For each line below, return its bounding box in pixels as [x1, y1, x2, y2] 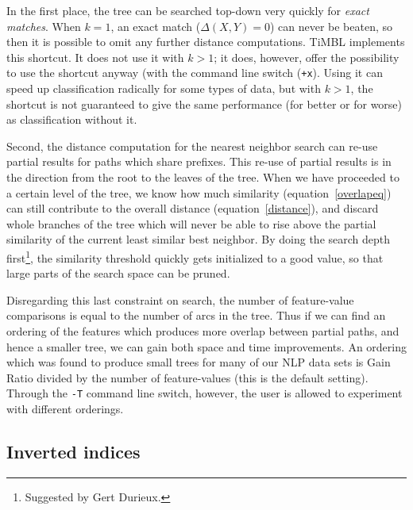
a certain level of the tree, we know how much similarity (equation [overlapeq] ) [6, 184, 392, 201]
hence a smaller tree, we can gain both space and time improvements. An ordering [6, 338, 407, 355]
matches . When [6, 17, 81, 34]
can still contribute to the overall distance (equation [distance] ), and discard [6, 200, 379, 217]
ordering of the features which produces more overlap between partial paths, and [6, 323, 399, 339]
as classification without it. [6, 111, 137, 128]
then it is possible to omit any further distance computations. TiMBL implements [6, 33, 405, 50]
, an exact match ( [110, 17, 201, 34]
